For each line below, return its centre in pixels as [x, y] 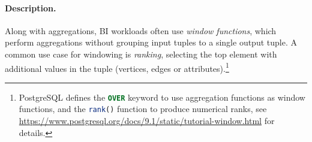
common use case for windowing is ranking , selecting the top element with [141, 54]
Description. [31, 7]
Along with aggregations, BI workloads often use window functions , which [141, 30]
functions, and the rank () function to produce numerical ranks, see [143, 109]
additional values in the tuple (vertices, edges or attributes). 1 [117, 67]
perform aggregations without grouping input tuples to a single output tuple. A [151, 42]
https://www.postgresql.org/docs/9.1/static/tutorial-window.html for [147, 121]
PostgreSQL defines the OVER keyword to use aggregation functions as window [162, 97]
